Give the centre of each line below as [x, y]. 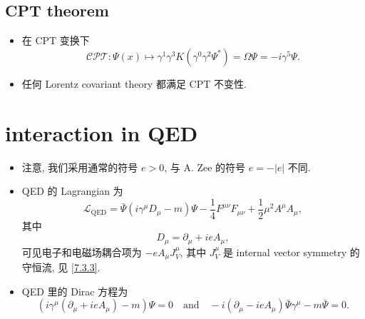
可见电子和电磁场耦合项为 [82, 252]
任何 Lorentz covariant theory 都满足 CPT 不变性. [134, 83]
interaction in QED [102, 132]
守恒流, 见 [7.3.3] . [61, 267]
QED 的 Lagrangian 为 [72, 191]
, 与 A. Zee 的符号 [205, 167]
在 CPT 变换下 [56, 40]
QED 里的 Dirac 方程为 [75, 291]
